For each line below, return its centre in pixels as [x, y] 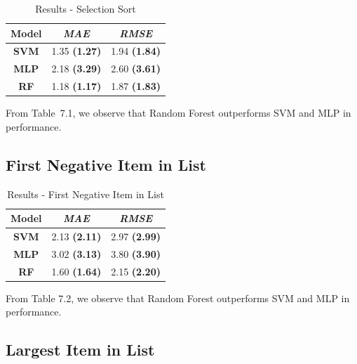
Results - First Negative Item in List [86, 194]
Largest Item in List [80, 350]
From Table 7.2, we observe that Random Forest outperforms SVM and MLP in [178, 298]
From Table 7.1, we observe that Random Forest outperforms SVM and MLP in [178, 113]
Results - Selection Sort [86, 8]
